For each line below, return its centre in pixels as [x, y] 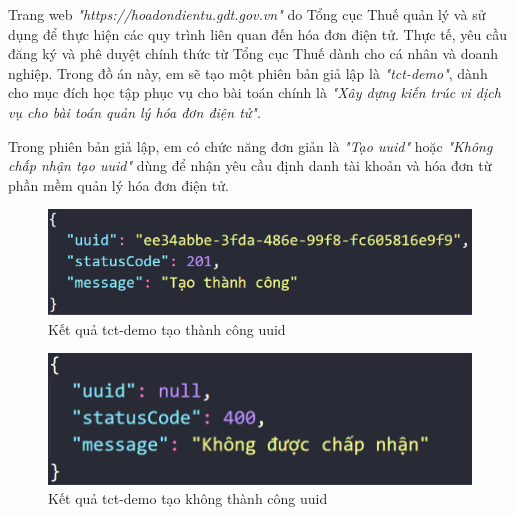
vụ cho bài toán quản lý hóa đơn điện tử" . [134, 111]
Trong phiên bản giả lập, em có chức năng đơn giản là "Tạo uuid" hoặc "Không [250, 145]
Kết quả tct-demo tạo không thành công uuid [188, 498]
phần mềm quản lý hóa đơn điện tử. [118, 184]
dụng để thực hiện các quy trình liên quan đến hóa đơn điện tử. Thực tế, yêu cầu [258, 33]
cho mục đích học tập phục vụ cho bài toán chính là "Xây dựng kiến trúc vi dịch [254, 92]
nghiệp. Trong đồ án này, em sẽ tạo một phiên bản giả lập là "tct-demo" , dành [248, 72]
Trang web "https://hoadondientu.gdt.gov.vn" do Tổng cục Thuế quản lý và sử [247, 14]
